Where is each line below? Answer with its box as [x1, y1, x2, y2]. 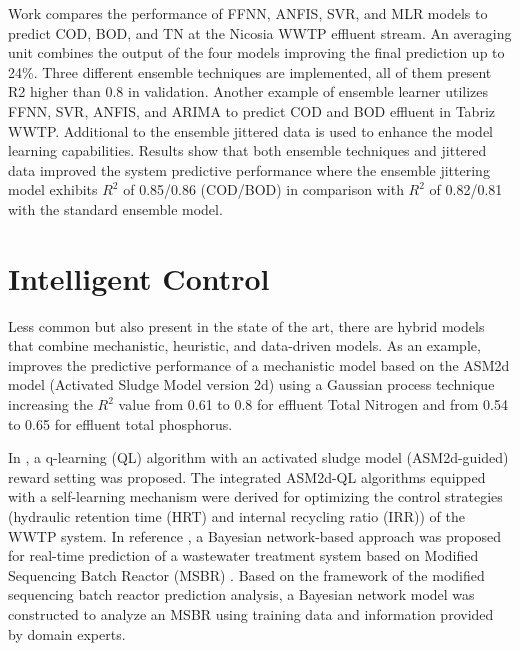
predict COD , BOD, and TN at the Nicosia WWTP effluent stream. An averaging [8, 22, 512, 43]
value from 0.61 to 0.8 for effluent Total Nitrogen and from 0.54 [118, 394, 508, 415]
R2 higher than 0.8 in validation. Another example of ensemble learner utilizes [8, 81, 489, 102]
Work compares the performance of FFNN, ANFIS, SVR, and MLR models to [8, 3, 488, 23]
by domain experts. [8, 623, 126, 644]
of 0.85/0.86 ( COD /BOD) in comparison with [123, 179, 404, 200]
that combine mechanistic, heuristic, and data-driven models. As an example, [8, 335, 481, 356]
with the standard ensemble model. [8, 198, 223, 219]
